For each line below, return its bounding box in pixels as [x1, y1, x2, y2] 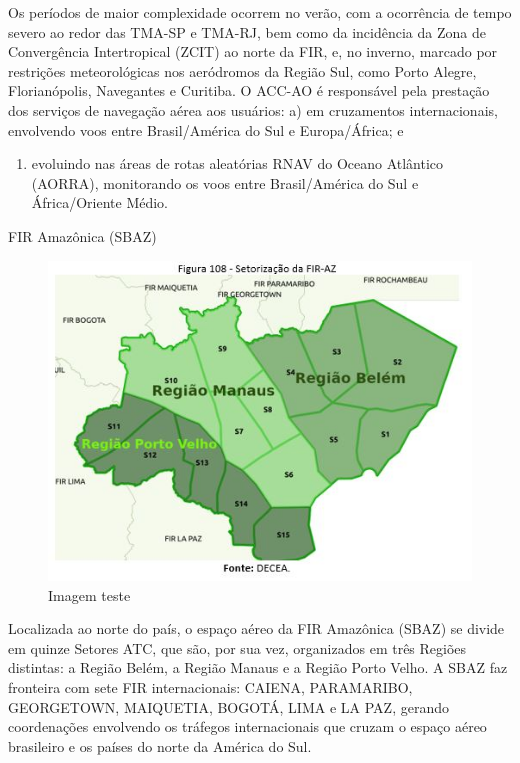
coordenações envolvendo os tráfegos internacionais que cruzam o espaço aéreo [8, 716, 487, 737]
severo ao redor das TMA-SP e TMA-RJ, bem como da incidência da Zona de [8, 21, 486, 42]
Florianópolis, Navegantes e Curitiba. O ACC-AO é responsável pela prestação [8, 80, 490, 101]
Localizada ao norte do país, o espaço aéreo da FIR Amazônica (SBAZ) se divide [8, 618, 505, 639]
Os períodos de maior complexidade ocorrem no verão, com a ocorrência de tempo [8, 2, 512, 22]
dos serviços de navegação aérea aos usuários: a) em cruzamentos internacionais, [8, 99, 498, 120]
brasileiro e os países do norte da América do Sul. [8, 735, 312, 756]
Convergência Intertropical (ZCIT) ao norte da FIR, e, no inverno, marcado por [8, 41, 498, 62]
